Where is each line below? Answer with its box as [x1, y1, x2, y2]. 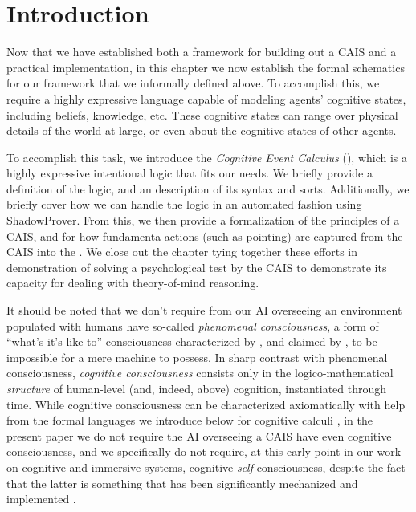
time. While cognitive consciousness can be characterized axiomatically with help [6, 396, 406, 412]
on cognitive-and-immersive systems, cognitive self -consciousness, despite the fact [6, 458, 406, 475]
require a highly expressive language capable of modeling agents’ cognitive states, [6, 90, 406, 107]
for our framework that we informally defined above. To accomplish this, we [6, 75, 380, 91]
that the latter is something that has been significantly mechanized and [6, 474, 358, 491]
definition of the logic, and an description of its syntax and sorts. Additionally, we [6, 180, 410, 197]
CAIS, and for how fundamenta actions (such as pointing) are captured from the [6, 227, 403, 244]
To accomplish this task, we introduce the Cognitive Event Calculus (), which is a [6, 148, 408, 165]
